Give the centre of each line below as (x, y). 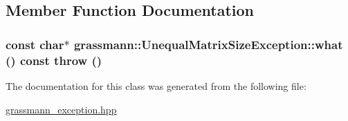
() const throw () (54, 60)
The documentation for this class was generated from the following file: (156, 85)
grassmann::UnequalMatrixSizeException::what (208, 44)
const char (35, 44)
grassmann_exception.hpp (61, 109)
